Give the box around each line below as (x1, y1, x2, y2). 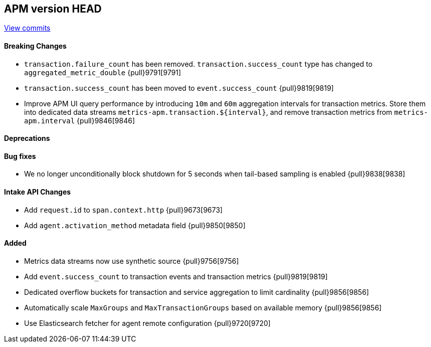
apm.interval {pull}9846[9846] (24, 116, 135, 125)
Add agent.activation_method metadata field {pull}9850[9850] (24, 221, 246, 230)
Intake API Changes (4, 188, 71, 197)
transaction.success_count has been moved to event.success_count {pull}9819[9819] (24, 83, 334, 92)
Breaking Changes (4, 42, 67, 51)
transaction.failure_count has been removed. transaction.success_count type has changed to (24, 59, 373, 68)
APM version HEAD (4, 3, 102, 15)
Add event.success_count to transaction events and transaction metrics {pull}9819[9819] (24, 272, 328, 281)
